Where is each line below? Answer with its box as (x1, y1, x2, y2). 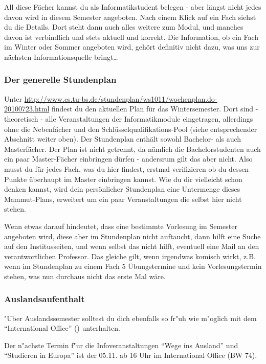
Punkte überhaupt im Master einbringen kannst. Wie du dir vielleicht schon (4, 173, 242, 184)
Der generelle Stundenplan (4, 73, 117, 86)
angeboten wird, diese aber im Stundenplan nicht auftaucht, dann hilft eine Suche (4, 231, 261, 241)
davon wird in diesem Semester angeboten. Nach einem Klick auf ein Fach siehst (4, 11, 256, 22)
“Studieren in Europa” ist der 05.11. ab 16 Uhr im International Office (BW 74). (4, 350, 257, 360)
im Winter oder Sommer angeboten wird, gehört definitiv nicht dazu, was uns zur (4, 41, 260, 52)
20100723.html (4, 103, 50, 114)
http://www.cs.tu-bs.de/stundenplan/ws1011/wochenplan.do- (24, 93, 217, 104)
